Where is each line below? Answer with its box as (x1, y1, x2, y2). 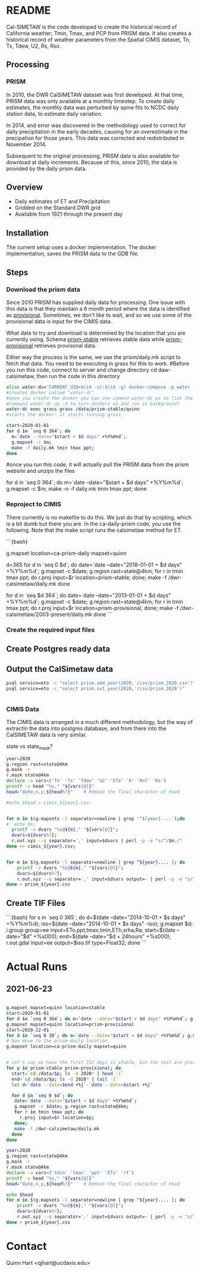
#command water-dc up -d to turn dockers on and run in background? (6, 401, 180, 407)
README (6, 4, 51, 17)
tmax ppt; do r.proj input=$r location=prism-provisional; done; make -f (6, 604, 179, 611)
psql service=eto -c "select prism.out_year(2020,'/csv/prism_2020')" (6, 685, 185, 692)
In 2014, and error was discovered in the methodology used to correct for (6, 122, 186, 129)
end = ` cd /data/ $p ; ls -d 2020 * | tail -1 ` (11, 1076, 118, 1082)
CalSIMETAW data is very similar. (6, 731, 87, 738)
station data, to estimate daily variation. (6, 110, 103, 117)
